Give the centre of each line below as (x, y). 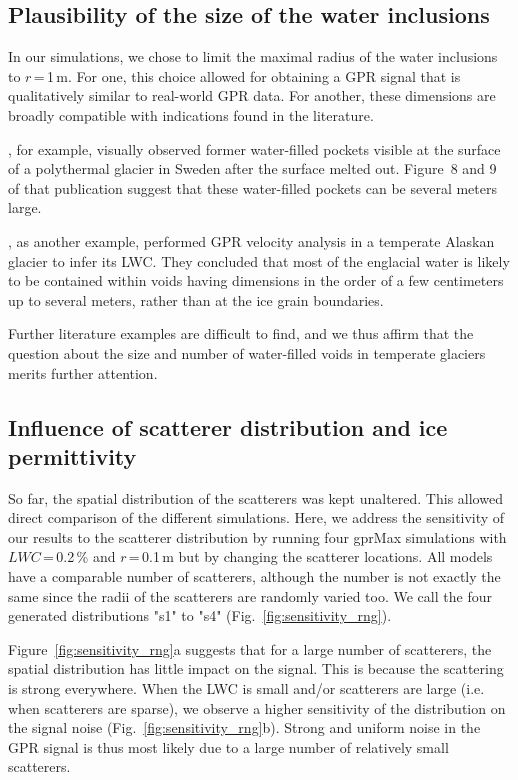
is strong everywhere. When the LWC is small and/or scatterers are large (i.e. (246, 688)
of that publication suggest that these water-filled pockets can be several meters (252, 187)
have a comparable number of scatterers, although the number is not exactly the (254, 576)
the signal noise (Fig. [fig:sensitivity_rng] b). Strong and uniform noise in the (244, 727)
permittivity (72, 455)
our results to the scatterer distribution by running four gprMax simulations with (257, 536)
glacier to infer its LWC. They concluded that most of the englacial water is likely (259, 260)
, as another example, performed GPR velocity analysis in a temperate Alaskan (251, 240)
